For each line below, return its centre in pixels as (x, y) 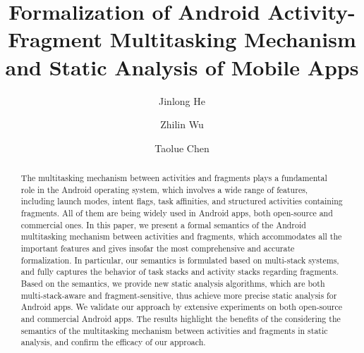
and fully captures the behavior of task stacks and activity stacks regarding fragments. (180, 272)
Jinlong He (182, 100)
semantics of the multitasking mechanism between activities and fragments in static (174, 330)
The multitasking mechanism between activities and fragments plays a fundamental (174, 178)
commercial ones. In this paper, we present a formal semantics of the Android (163, 224)
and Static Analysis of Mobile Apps (182, 67)
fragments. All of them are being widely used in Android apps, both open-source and (177, 213)
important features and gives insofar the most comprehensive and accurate (158, 248)
